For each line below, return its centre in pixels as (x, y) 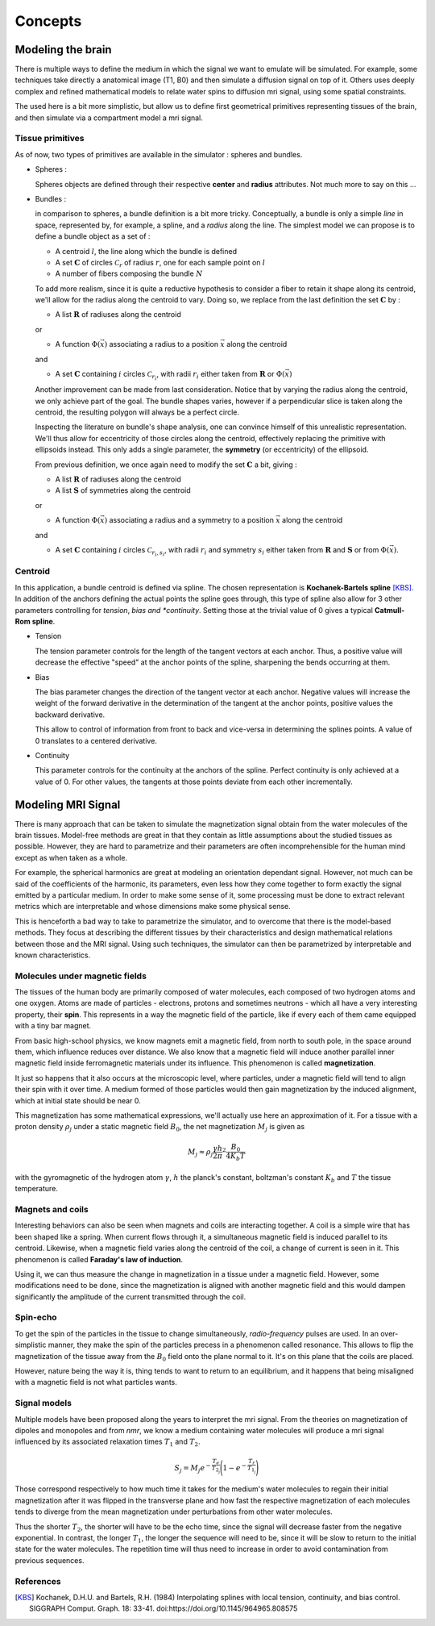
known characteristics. (53, 955)
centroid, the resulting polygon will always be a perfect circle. (137, 412)
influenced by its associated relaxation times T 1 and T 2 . (108, 1443)
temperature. (36, 1189)
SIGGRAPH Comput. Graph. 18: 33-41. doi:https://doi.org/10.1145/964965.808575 (164, 1608)
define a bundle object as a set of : (93, 236)
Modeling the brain (63, 50)
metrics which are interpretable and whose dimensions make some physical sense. (153, 907)
